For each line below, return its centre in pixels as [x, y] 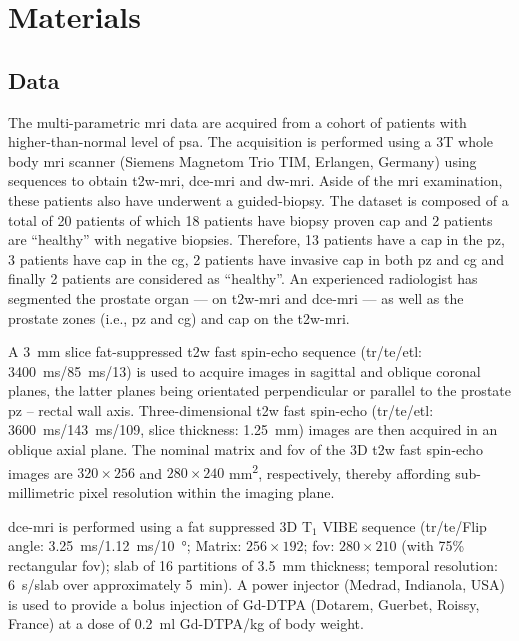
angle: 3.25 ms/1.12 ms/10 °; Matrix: [125, 545]
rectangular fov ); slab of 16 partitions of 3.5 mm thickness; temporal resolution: [253, 564]
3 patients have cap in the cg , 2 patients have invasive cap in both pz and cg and [256, 258]
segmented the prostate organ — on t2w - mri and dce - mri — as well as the [236, 297]
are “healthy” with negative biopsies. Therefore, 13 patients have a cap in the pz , [256, 239]
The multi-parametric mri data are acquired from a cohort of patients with [237, 121]
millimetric [41, 491]
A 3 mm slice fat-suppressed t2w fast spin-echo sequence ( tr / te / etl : [215, 351]
